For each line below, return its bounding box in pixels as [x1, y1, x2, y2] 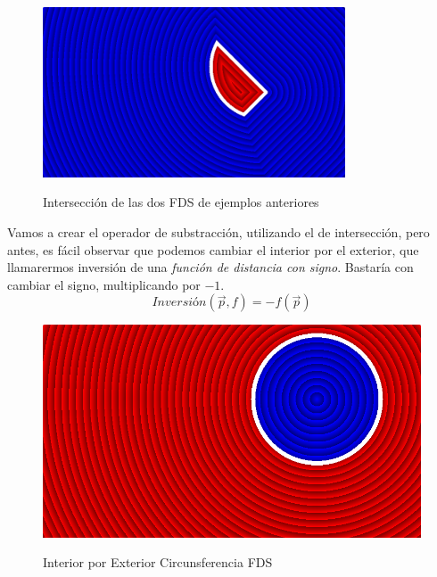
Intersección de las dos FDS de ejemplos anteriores [43, 193, 319, 211]
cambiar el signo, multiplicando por [7, 275, 201, 293]
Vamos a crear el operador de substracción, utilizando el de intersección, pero [7, 222, 430, 241]
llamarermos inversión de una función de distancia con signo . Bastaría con [7, 258, 414, 276]
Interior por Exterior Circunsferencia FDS [43, 553, 273, 572]
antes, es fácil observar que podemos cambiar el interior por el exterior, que [7, 240, 419, 259]
